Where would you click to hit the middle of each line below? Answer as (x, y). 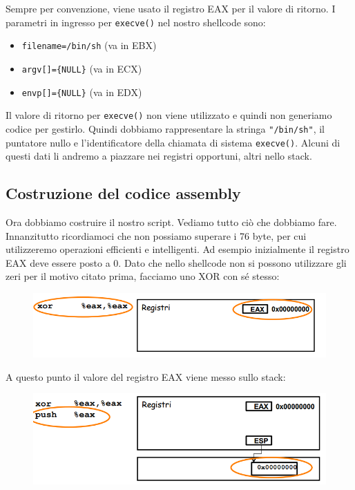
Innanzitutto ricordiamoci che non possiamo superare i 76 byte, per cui (156, 235)
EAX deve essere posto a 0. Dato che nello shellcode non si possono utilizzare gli (176, 262)
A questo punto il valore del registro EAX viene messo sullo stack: (146, 376)
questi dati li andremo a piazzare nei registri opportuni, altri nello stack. (159, 156)
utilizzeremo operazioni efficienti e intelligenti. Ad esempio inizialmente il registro (177, 249)
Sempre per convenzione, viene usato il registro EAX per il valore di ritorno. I (171, 8)
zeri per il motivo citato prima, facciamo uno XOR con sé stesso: (143, 276)
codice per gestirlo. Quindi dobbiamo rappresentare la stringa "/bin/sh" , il (165, 128)
